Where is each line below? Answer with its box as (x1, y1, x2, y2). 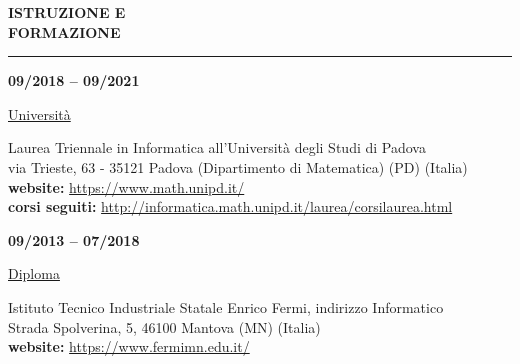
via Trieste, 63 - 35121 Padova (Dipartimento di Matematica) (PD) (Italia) (8, 156, 468, 177)
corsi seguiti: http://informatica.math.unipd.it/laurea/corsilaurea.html (8, 196, 453, 217)
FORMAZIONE (8, 21, 121, 42)
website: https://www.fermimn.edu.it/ (8, 336, 250, 357)
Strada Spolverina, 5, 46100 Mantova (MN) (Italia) (8, 316, 321, 337)
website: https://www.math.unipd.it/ (8, 176, 245, 197)
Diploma (8, 263, 60, 284)
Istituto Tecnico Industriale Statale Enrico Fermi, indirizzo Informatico (8, 296, 444, 317)
